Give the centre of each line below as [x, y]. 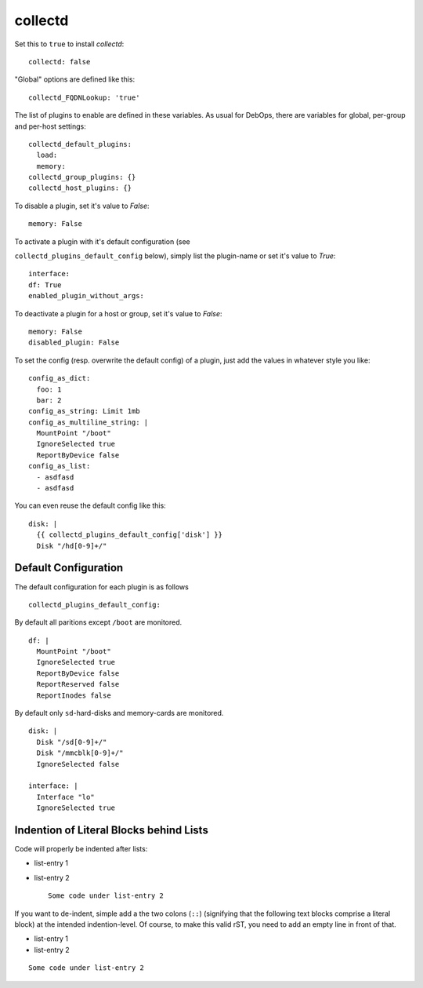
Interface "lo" [65, 797]
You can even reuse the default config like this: [90, 505]
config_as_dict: [60, 378]
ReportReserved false [78, 684]
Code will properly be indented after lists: [81, 849]
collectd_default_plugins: [80, 144]
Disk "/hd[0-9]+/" [72, 546]
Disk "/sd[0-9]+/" [72, 742]
